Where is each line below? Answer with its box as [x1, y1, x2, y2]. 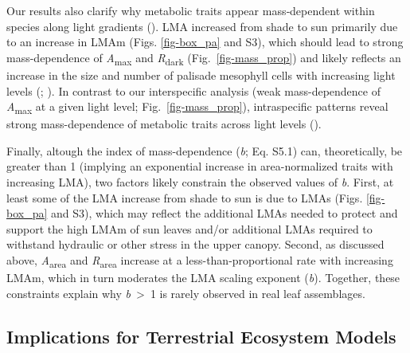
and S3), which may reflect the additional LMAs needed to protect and [51, 205, 398, 222]
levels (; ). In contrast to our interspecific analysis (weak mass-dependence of [6, 82, 381, 99]
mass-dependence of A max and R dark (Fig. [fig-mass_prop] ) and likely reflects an [6, 49, 401, 68]
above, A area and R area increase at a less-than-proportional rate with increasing [6, 251, 393, 270]
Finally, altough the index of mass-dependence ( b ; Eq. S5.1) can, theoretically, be [6, 142, 403, 159]
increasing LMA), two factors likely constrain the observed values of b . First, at [6, 174, 394, 190]
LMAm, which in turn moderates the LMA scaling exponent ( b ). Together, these [6, 269, 400, 286]
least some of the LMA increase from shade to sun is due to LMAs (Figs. [6, 189, 363, 206]
